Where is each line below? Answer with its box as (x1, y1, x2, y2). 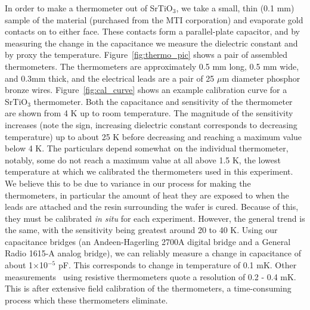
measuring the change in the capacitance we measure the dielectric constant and (5, 36, 298, 49)
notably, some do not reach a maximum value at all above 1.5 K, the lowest (5, 153, 281, 166)
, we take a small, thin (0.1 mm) (176, 2, 294, 14)
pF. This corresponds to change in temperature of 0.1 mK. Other (58, 259, 297, 271)
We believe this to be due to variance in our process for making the (5, 176, 251, 189)
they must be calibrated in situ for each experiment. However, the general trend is (5, 212, 305, 224)
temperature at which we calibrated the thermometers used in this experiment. (5, 165, 293, 178)
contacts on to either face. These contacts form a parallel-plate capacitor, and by (5, 25, 300, 38)
